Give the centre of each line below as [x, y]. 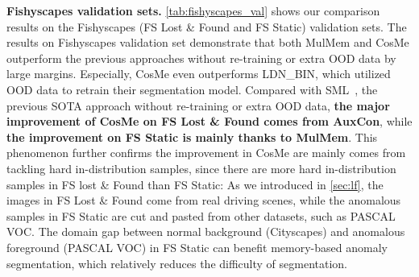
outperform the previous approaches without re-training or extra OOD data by [201, 58]
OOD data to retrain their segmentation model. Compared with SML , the [192, 89]
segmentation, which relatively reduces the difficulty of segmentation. [177, 263]
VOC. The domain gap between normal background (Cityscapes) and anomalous [206, 232]
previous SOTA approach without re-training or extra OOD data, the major [198, 105]
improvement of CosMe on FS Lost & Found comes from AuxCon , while [209, 121]
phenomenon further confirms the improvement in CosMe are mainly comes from [206, 153]
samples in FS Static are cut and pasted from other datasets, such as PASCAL [201, 215]
